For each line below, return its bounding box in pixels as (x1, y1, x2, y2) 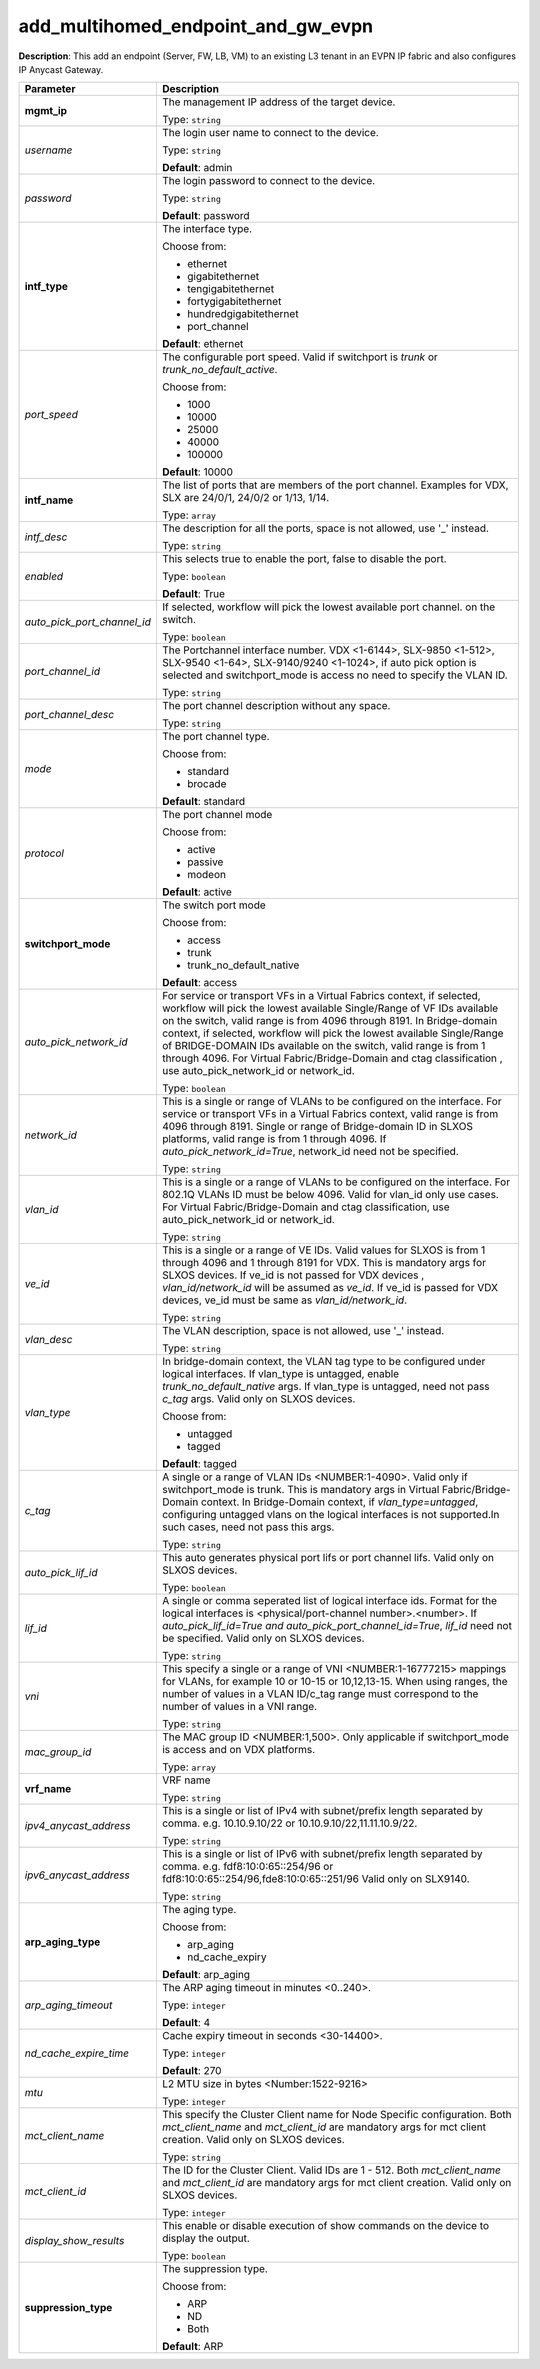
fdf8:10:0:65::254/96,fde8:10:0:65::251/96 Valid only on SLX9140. (161, 1872, 470, 1886)
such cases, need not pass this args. (161, 1520, 335, 1534)
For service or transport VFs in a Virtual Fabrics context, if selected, (161, 989, 481, 1003)
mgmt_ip (24, 104, 68, 118)
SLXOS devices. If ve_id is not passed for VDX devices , (161, 1268, 425, 1282)
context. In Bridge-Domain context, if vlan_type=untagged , (200, 1495, 479, 1509)
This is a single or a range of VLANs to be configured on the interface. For (161, 1175, 510, 1189)
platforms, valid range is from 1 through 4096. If (161, 1132, 387, 1146)
